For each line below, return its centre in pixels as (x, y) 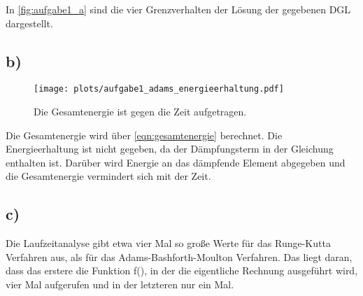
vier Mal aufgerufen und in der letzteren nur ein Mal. (120, 284)
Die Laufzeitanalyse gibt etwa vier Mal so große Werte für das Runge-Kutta (168, 243)
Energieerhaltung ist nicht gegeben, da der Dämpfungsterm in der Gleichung (170, 149)
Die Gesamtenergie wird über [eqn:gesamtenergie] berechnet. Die (144, 135)
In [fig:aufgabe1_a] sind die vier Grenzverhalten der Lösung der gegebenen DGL (178, 9)
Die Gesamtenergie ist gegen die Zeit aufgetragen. (140, 112)
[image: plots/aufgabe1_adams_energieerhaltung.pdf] (159, 89)
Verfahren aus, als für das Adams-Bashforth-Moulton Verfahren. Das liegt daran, (179, 256)
